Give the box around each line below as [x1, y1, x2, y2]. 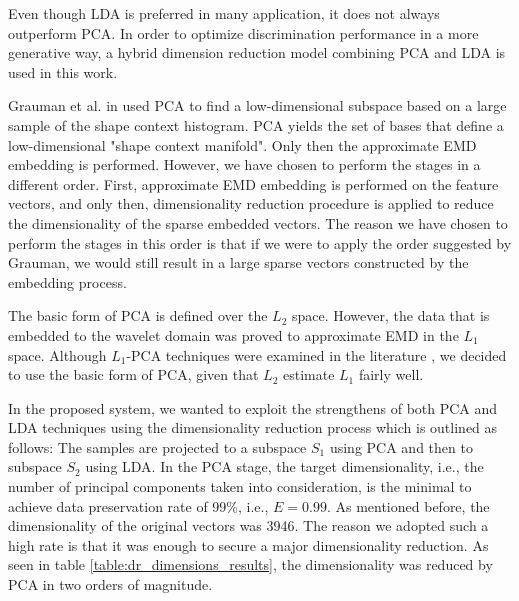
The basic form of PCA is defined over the [8, 305, 268, 326]
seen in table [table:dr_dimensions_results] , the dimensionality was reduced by [8, 554, 493, 575]
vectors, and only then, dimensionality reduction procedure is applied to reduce [8, 193, 494, 214]
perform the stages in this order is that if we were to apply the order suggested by [8, 232, 512, 253]
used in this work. [8, 61, 118, 82]
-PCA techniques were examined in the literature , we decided [126, 344, 507, 365]
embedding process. [8, 271, 127, 292]
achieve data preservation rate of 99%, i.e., [8, 495, 269, 516]
